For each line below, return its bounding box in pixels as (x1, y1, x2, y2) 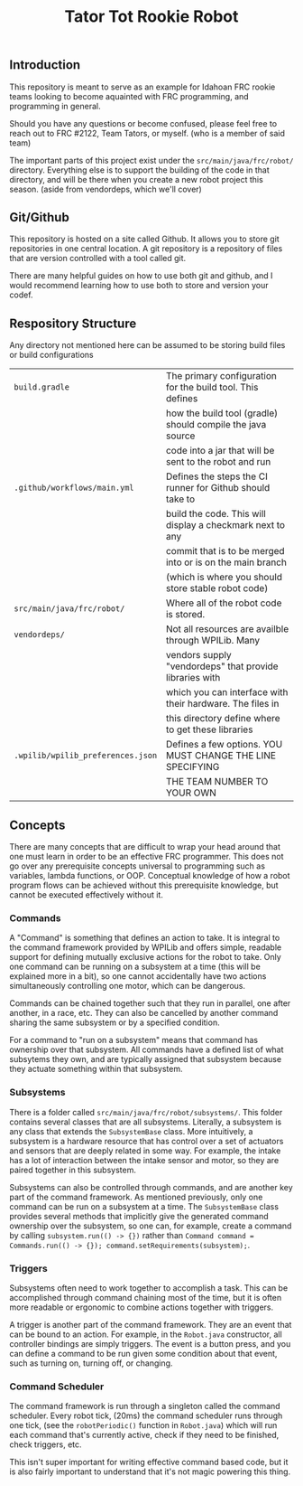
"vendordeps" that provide (165, 660, 279, 672)
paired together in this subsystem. (9, 1164, 137, 1175)
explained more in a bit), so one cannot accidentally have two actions (9, 971, 267, 982)
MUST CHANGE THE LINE (165, 749, 277, 762)
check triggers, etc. (9, 1439, 83, 1450)
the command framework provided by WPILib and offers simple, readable (9, 942, 282, 953)
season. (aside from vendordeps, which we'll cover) (9, 183, 203, 194)
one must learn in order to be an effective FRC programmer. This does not (9, 851, 284, 862)
